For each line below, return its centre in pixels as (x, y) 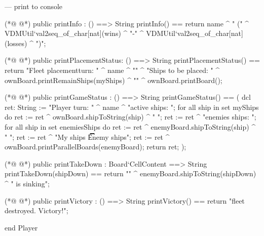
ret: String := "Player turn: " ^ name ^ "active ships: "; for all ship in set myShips (132, 107)
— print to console (34, 6)
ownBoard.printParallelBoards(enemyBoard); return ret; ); (96, 147)
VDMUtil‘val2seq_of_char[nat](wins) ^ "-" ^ (74, 33)
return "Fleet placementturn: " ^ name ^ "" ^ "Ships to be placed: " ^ (112, 70)
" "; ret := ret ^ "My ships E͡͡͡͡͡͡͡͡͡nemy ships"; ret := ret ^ (87, 136)
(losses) (16, 43)
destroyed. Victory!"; (36, 210)
